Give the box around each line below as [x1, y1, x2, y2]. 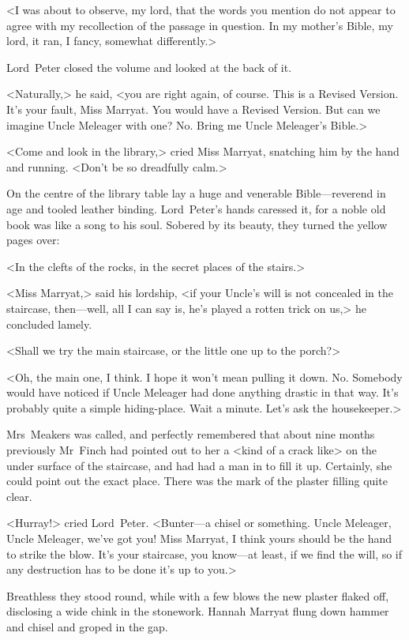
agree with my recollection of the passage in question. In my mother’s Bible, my [6, 17, 393, 33]
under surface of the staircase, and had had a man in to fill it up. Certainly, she [6, 457, 392, 473]
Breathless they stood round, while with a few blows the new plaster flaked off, [6, 587, 389, 604]
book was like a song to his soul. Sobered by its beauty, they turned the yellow [6, 216, 388, 232]
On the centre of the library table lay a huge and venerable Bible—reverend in [6, 185, 386, 201]
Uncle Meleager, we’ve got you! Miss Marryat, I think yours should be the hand [6, 530, 392, 547]
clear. [6, 488, 32, 504]
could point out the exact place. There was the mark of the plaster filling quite [6, 472, 388, 489]
